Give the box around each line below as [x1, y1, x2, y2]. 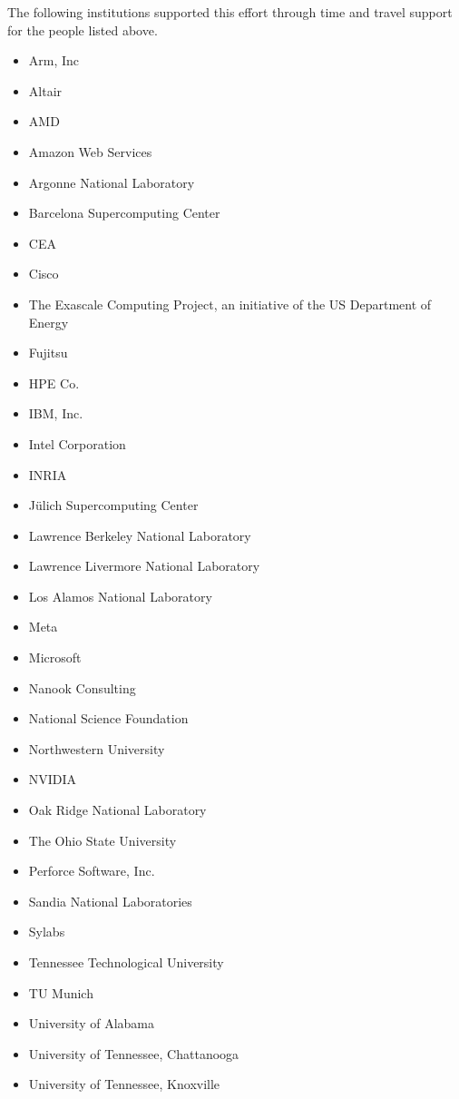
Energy [28, 312, 69, 331]
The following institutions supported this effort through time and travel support [7, 3, 453, 21]
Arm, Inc [28, 51, 80, 70]
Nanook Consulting [28, 678, 136, 697]
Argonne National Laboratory [28, 172, 195, 191]
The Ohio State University [28, 830, 177, 849]
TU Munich [28, 983, 93, 1002]
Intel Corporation [28, 434, 126, 453]
